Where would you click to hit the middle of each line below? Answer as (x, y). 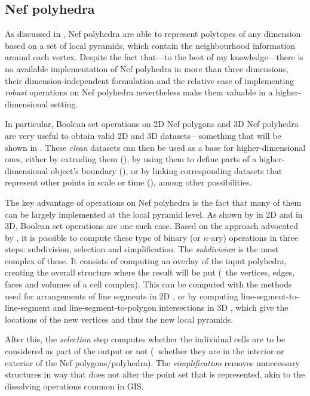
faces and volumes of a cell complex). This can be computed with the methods (148, 284)
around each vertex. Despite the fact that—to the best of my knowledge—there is (154, 57)
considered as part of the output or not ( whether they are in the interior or (145, 351)
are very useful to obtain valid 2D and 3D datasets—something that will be (143, 135)
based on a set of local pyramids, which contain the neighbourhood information (150, 45)
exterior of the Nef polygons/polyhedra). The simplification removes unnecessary (152, 362)
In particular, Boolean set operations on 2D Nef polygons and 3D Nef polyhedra (152, 124)
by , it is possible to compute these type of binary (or (103, 237)
